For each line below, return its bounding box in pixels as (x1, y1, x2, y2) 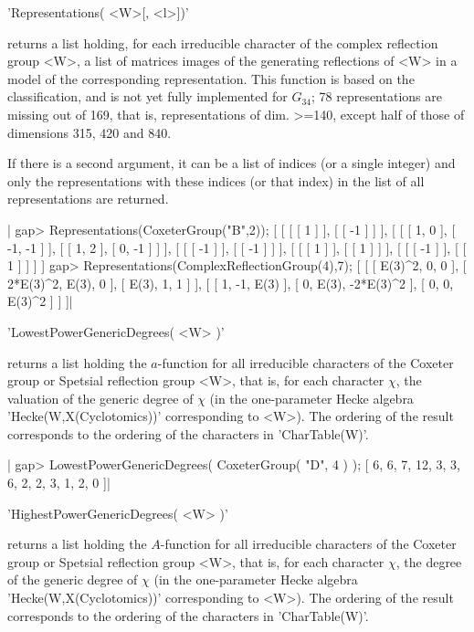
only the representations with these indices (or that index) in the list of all (7, 171, 425, 190)
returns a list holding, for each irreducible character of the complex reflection (7, 33, 438, 52)
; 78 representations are (311, 87, 442, 106)
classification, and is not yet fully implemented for (7, 87, 288, 106)
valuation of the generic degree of (7, 388, 194, 407)
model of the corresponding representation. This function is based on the (7, 68, 415, 88)
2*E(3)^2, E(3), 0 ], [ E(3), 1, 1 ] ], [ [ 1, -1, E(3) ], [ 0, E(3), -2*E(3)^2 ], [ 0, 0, (7, 273, 454, 292)
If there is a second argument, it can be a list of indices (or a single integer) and (7, 153, 456, 173)
